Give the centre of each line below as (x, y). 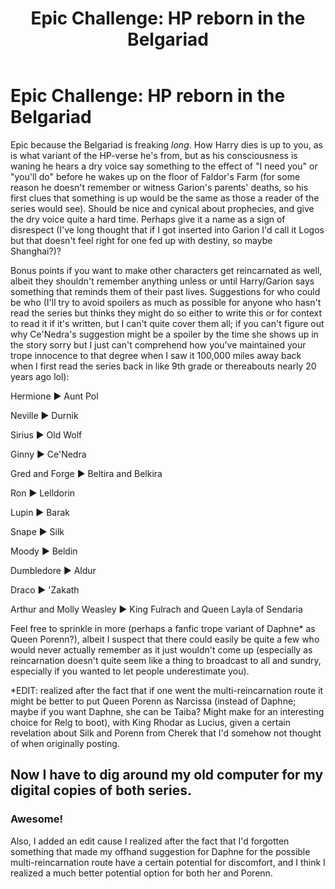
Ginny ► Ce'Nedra (48, 454)
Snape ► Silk (37, 531)
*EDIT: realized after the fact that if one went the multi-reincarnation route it (167, 690)
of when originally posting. (65, 743)
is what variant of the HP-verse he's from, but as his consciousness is (154, 155)
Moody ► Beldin (44, 551)
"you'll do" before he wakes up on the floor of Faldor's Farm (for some (155, 176)
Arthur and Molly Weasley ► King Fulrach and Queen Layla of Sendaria (156, 609)
